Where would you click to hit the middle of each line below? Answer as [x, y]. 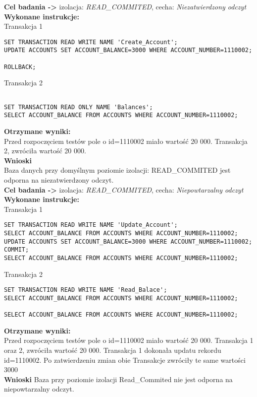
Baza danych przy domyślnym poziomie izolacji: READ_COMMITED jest [117, 170]
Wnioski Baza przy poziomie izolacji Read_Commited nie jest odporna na [118, 379]
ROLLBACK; [20, 67]
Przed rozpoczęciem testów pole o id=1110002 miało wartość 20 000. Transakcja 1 [129, 340]
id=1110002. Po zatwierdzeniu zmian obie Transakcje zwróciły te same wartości [125, 360]
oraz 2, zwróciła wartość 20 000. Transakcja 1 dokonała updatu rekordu [113, 350]
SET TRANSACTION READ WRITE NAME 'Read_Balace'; [86, 290]
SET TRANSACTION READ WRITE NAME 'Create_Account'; [91, 42]
